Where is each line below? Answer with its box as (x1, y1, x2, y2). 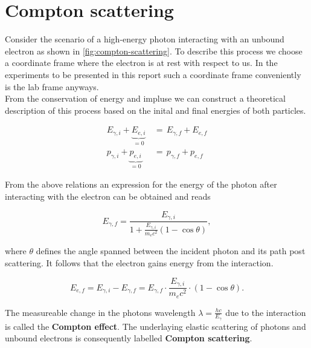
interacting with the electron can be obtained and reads (5, 190, 211, 203)
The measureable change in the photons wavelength (5, 306, 196, 318)
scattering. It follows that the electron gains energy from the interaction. (5, 257, 274, 269)
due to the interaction (225, 306, 306, 318)
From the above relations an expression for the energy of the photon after (5, 178, 277, 191)
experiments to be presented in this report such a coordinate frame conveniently (5, 68, 301, 80)
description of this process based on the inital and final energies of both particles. (5, 103, 306, 116)
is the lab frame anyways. (5, 80, 99, 93)
